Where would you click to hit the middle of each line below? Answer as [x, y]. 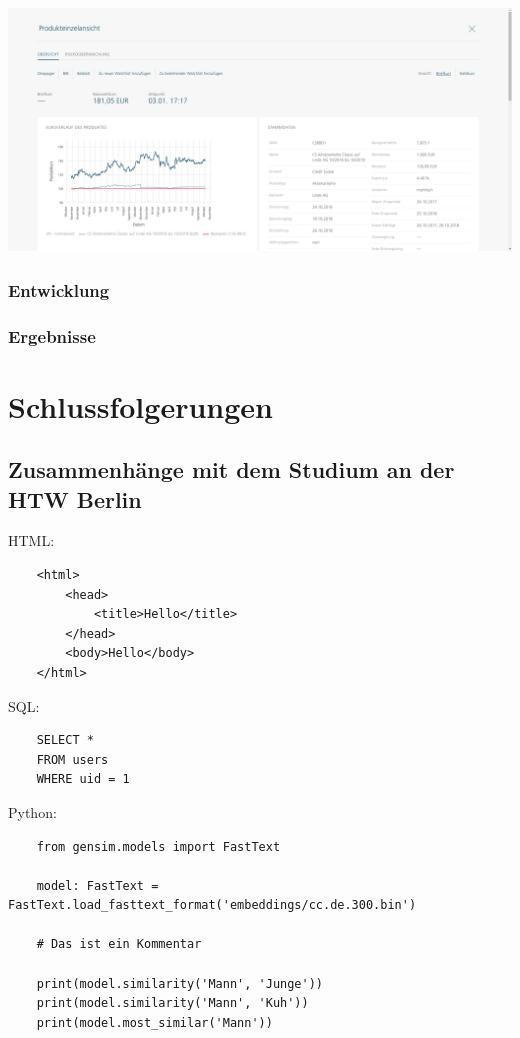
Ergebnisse [52, 335]
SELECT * [65, 740]
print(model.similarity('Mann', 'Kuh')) [172, 1003]
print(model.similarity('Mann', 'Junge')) [179, 983]
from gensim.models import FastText [158, 846]
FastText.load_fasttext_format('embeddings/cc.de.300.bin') [212, 905]
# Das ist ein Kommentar [119, 944]
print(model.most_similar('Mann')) [154, 1022]
